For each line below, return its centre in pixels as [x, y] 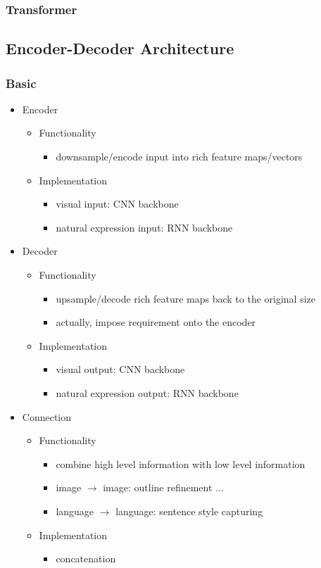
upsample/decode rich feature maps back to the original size [185, 298]
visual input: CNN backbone [117, 204]
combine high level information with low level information [181, 463]
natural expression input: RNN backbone [144, 227]
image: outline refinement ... [163, 487]
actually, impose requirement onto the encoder [156, 322]
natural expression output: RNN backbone [147, 392]
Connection [47, 416]
